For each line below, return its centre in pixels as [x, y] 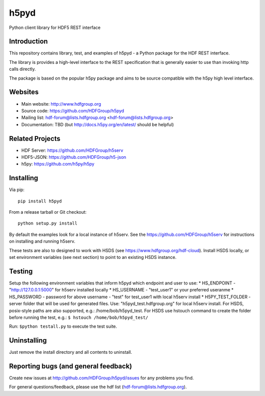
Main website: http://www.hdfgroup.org [61, 104]
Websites [24, 92]
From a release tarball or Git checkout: [48, 212]
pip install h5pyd [40, 201]
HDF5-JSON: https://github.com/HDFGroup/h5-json [74, 157]
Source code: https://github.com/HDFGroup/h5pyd [73, 111]
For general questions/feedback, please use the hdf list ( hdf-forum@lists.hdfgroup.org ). [98, 387]
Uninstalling [28, 341]
